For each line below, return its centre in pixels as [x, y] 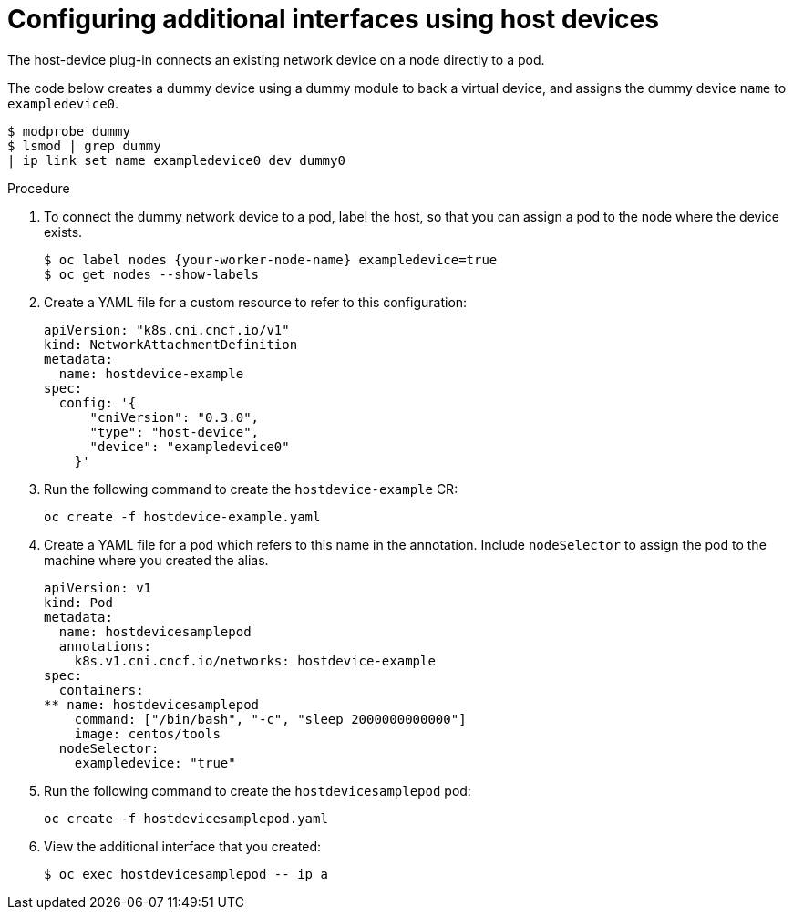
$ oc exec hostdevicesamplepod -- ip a [186, 874]
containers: [101, 690]
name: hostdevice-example [151, 373]
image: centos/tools [147, 733]
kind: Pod [78, 602]
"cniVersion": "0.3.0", [175, 417]
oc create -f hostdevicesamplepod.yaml [186, 818]
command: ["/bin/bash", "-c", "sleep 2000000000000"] [270, 719]
